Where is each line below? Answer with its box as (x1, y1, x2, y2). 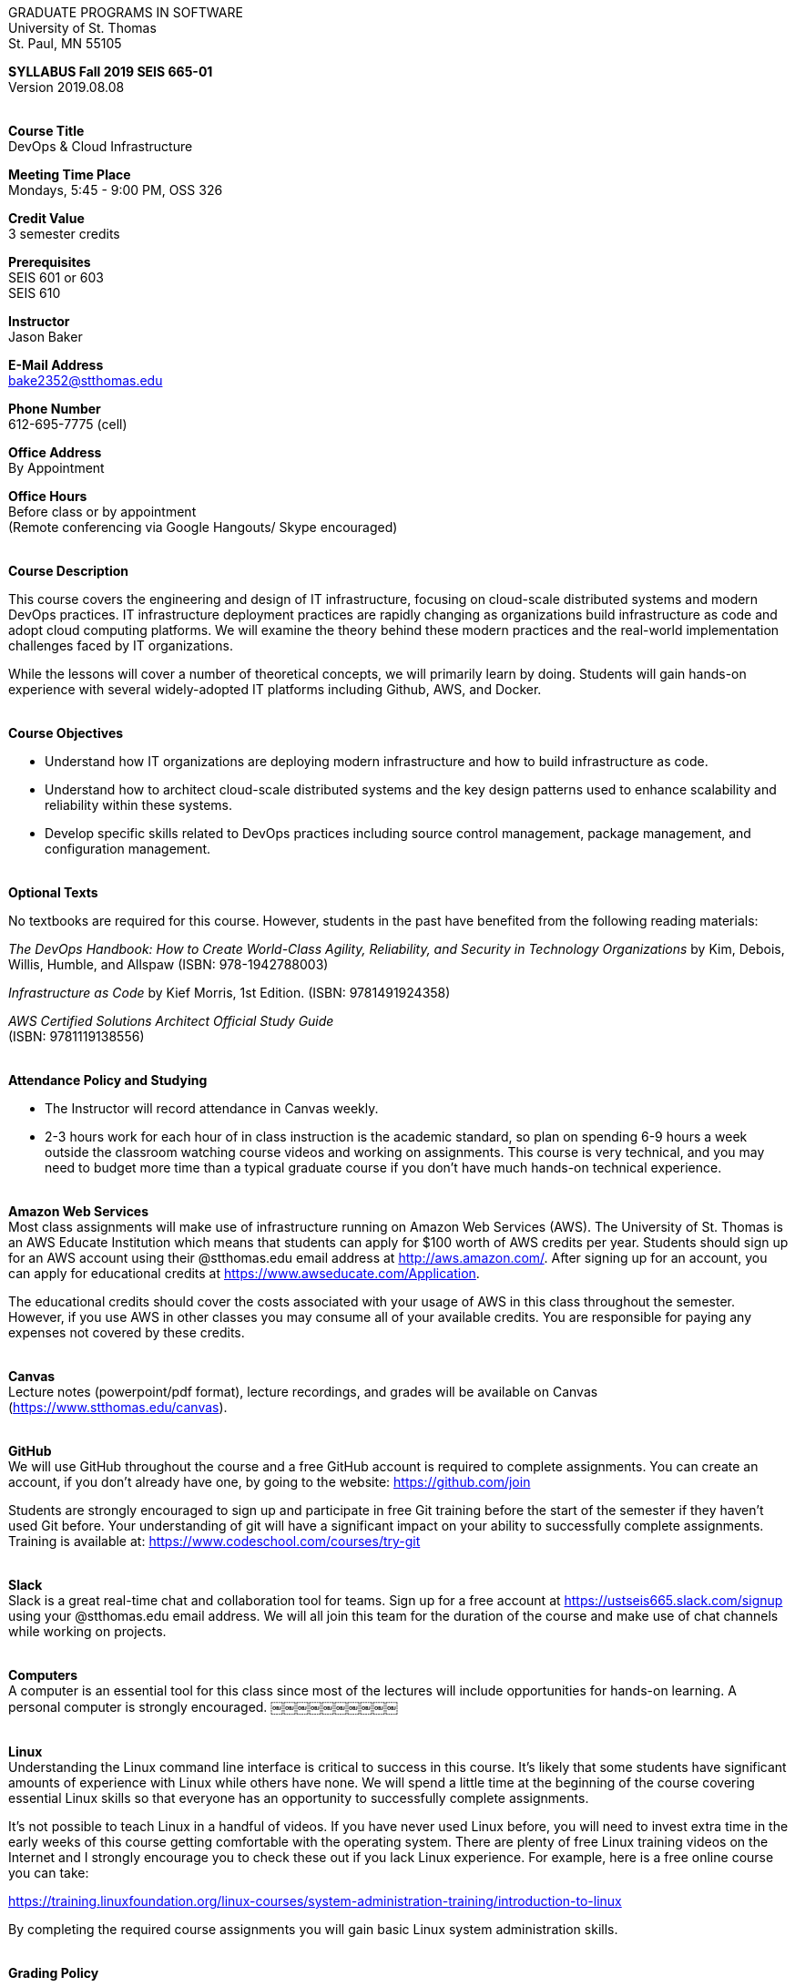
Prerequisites (8, 254, 91, 270)
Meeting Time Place (8, 167, 131, 182)
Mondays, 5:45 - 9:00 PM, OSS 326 (8, 182, 223, 198)
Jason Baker (8, 329, 83, 344)
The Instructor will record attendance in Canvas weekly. (45, 1101, 379, 1116)
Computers (8, 1667, 78, 1683)
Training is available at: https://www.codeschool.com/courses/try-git (8, 1533, 421, 1549)
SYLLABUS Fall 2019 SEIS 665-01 (8, 64, 213, 79)
